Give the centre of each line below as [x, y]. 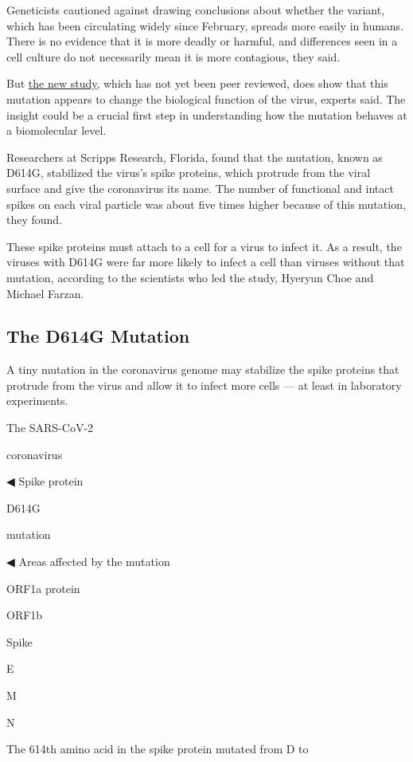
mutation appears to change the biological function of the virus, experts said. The [206, 98]
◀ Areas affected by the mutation [88, 562]
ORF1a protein [43, 588]
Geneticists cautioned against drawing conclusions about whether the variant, [196, 10]
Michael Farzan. [45, 293]
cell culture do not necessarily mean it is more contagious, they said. [173, 56]
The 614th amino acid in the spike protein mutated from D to [158, 749]
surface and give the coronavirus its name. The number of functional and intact [200, 188]
